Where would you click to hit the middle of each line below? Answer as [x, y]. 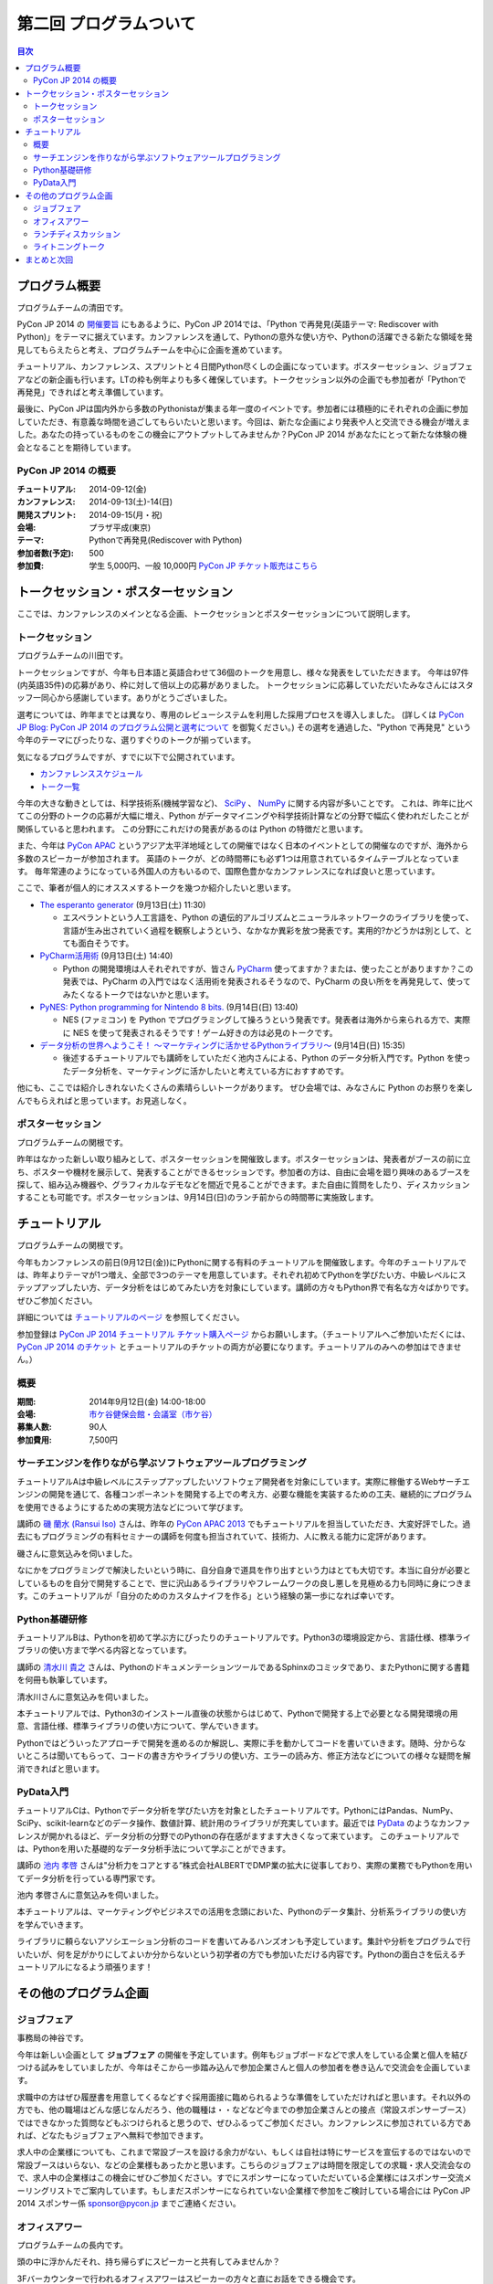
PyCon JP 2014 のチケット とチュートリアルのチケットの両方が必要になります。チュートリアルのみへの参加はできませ [239, 1347]
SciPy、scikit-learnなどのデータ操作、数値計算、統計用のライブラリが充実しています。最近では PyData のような [228, 1824]
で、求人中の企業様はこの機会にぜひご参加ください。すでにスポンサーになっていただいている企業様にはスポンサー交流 [241, 2178]
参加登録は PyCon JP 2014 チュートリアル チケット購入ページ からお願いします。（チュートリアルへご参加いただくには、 [243, 1334]
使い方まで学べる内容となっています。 [120, 1650]
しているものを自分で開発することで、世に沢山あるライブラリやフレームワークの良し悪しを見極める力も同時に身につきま [244, 1583]
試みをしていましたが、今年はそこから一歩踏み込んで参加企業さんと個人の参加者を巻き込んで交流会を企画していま [256, 2067]
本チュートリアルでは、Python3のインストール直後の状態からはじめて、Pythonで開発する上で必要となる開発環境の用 [237, 1714]
